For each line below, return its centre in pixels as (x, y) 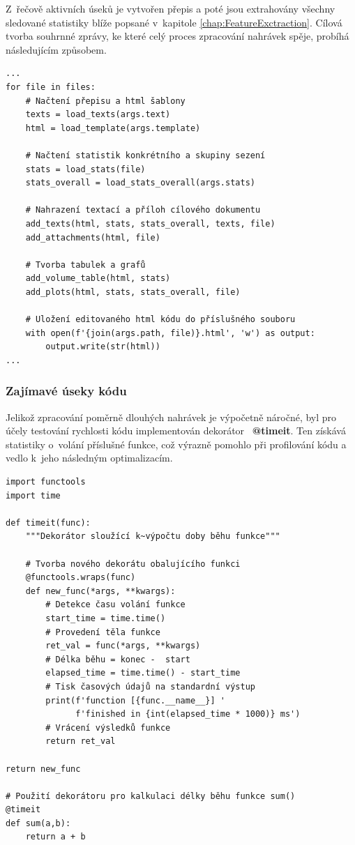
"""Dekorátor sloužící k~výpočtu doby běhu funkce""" (153, 536)
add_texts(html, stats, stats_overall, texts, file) (150, 223)
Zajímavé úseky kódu (66, 391)
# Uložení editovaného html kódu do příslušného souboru (160, 320)
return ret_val (81, 741)
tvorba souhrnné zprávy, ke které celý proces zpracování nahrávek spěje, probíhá (177, 36)
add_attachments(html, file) (93, 237)
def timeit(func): (48, 523)
